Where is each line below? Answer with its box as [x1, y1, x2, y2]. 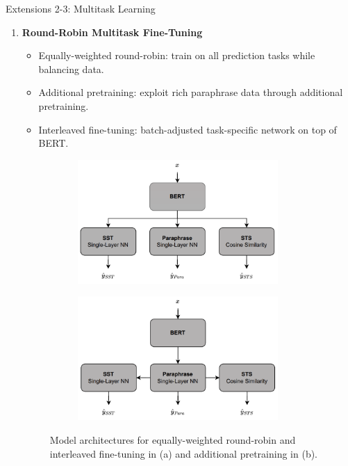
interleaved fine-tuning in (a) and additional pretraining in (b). [49, 446, 318, 460]
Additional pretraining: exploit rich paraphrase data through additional [38, 85, 343, 99]
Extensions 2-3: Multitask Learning [6, 1, 156, 15]
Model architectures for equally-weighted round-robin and [49, 432, 296, 447]
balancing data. [38, 61, 104, 76]
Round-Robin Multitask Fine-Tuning [22, 24, 203, 39]
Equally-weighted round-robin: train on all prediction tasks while [38, 48, 315, 63]
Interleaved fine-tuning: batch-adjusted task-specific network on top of [38, 122, 337, 136]
